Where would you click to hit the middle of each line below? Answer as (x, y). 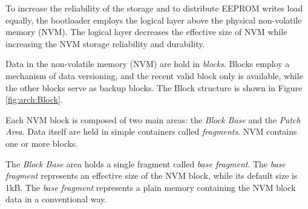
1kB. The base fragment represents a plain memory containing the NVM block (151, 187)
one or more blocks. (42, 143)
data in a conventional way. (56, 199)
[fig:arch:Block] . (34, 99)
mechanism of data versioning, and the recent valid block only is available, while (154, 75)
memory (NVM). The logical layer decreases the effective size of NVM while (146, 32)
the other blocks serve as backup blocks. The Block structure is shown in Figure (154, 87)
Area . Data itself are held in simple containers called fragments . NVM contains (151, 131)
